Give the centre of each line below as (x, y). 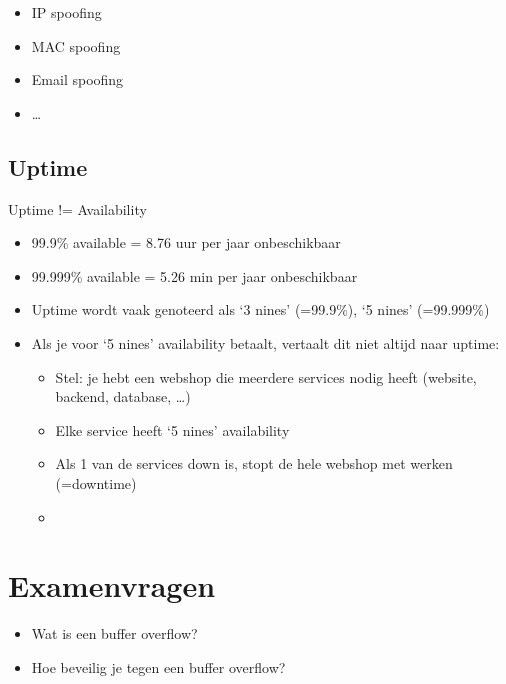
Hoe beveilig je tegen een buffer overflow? (158, 666)
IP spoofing (66, 12)
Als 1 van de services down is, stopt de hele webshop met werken (254, 463)
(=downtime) (96, 482)
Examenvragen (112, 585)
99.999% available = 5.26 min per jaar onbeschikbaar (194, 275)
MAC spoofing (76, 45)
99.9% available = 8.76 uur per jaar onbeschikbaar (186, 242)
